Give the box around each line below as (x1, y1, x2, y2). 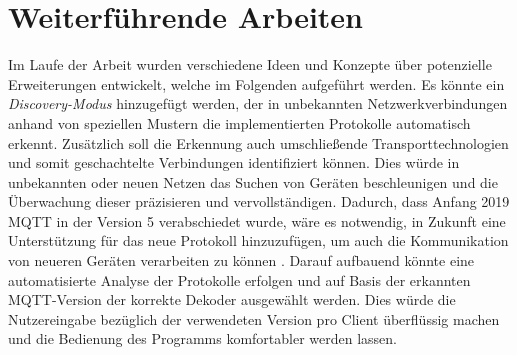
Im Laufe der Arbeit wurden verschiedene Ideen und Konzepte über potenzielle (8, 54, 492, 75)
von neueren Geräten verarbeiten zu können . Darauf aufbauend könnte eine (8, 250, 475, 271)
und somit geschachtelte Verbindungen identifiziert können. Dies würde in (8, 152, 460, 173)
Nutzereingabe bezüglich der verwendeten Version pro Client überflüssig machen (8, 308, 500, 329)
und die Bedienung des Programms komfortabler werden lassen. (8, 328, 398, 349)
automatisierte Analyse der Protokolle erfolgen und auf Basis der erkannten (8, 269, 471, 290)
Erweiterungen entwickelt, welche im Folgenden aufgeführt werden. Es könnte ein (8, 73, 505, 94)
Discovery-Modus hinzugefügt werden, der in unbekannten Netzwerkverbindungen (8, 93, 508, 114)
